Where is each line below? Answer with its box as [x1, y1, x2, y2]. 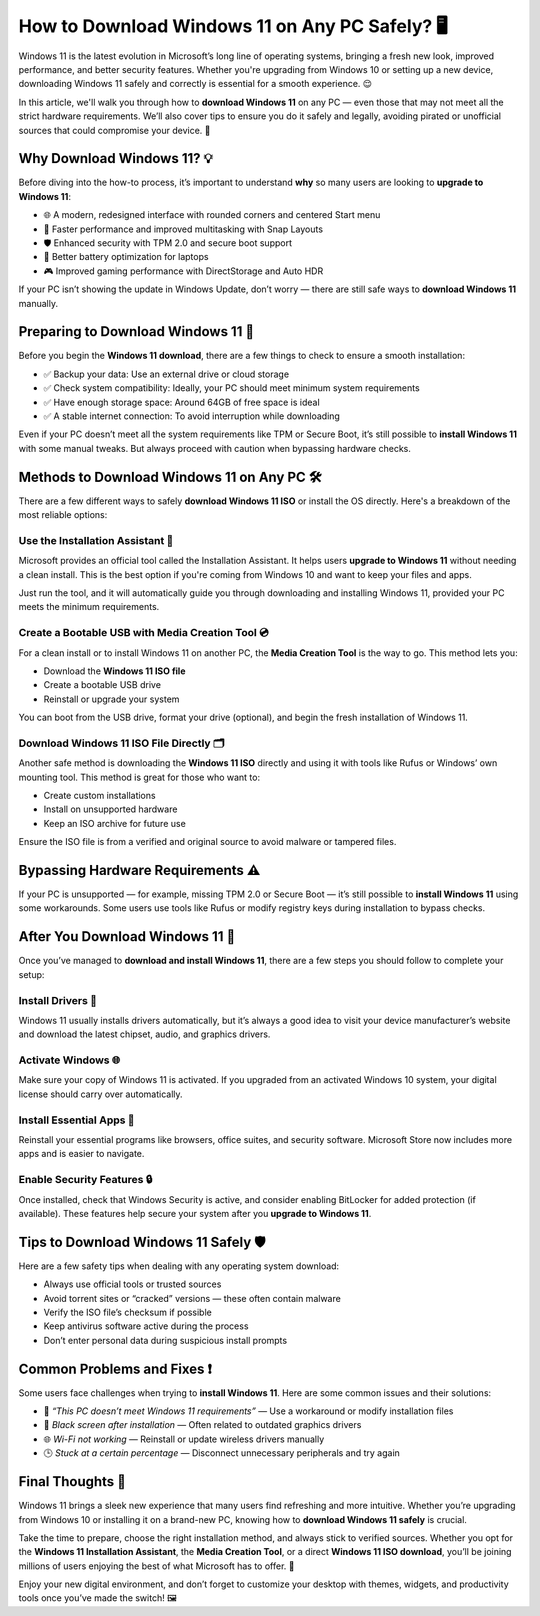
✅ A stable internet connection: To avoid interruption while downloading [43, 410, 340, 422]
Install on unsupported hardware [43, 803, 178, 815]
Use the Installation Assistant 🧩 [18, 533, 174, 547]
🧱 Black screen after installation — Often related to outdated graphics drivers [43, 1419, 362, 1431]
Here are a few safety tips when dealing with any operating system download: [18, 1260, 340, 1272]
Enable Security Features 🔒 [18, 1173, 153, 1187]
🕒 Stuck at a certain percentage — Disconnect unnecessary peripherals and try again [43, 1447, 400, 1459]
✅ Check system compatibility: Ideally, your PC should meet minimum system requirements [43, 382, 420, 394]
